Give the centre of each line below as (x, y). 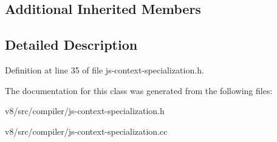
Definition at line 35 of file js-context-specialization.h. (104, 69)
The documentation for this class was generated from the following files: (139, 90)
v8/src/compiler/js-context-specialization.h (85, 111)
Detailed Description (71, 45)
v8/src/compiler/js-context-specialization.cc (86, 131)
